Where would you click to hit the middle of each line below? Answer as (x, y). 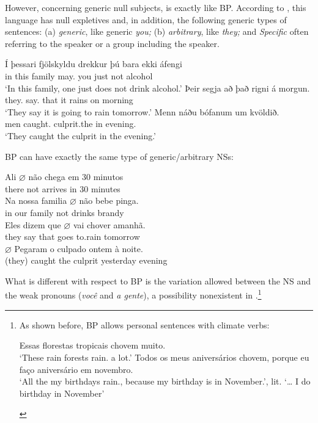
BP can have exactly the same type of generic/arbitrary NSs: (120, 156)
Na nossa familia (36, 201)
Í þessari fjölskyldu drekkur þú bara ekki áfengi (94, 64)
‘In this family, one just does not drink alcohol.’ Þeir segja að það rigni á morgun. (157, 88)
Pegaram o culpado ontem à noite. (79, 248)
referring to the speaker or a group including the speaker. (112, 43)
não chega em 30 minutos (76, 177)
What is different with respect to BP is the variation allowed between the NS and (158, 280)
